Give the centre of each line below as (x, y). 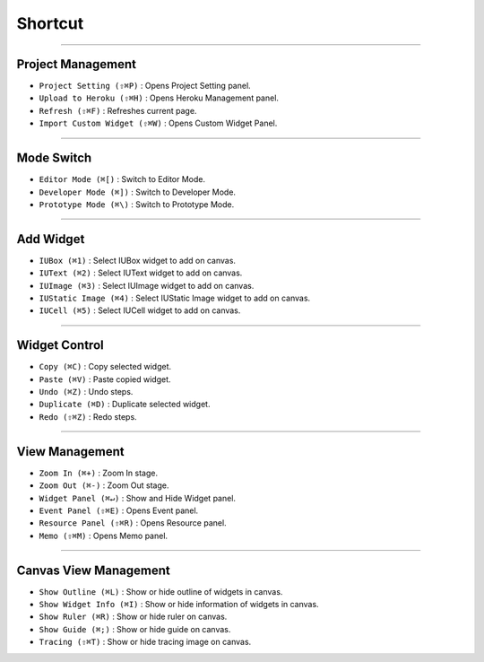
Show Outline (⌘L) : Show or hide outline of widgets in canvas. (161, 591)
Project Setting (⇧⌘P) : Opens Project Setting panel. (145, 86)
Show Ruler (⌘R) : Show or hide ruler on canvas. (133, 617)
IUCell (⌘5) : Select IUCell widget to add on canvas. (140, 310)
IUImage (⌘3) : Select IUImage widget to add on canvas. (147, 285)
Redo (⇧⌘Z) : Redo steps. (88, 416)
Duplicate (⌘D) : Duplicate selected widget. (125, 405)
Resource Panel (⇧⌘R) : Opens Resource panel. (133, 523)
